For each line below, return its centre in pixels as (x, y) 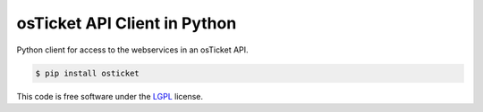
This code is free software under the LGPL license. (110, 96)
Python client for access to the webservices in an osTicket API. (133, 50)
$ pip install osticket (88, 73)
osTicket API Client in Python (127, 23)
